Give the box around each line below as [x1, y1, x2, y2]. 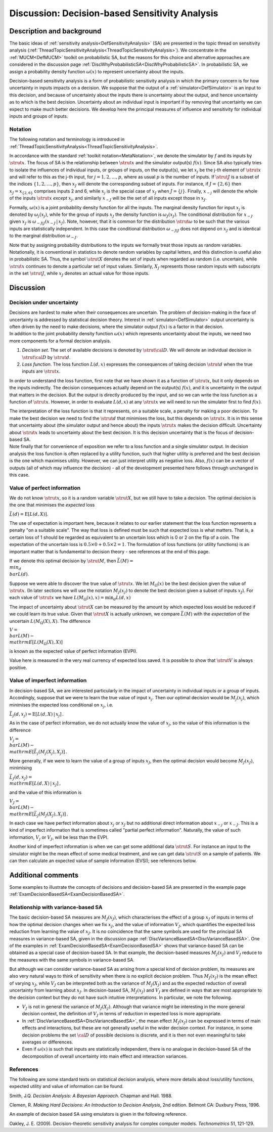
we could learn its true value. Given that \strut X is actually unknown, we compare [9, 611, 180, 617]
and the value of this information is [9, 789, 82, 795]
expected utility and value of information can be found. [9, 1083, 124, 1090]
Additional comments [9, 871, 78, 879]
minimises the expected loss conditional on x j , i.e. [9, 702, 114, 709]
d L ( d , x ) [113, 595, 131, 602]
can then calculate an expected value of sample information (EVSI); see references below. [9, 857, 197, 864]
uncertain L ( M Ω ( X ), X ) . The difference [9, 618, 91, 625]
